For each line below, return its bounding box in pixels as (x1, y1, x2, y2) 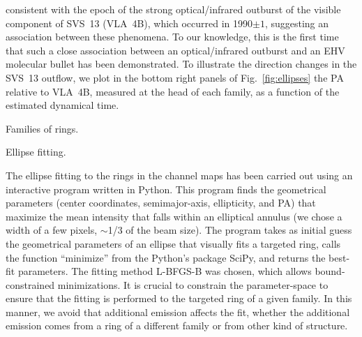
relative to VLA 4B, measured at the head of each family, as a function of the (6, 84, 340, 98)
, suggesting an (264, 15, 329, 30)
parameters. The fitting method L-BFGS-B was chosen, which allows (17, 264, 312, 278)
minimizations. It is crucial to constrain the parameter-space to (57, 277, 329, 292)
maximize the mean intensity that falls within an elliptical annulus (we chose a (6, 209, 342, 223)
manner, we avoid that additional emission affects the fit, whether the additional (6, 304, 350, 319)
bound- (315, 264, 345, 278)
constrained (6, 277, 55, 292)
